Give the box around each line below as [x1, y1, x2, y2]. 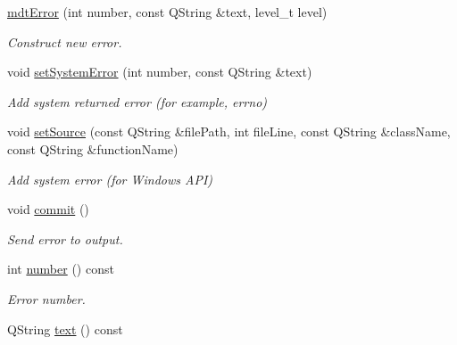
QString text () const [7, 319, 123, 338]
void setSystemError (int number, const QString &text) [7, 62, 312, 81]
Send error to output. [7, 229, 123, 248]
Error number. [7, 289, 86, 308]
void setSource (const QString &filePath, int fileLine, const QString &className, [7, 122, 451, 141]
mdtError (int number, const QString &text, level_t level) [7, 3, 328, 21]
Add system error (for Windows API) [7, 169, 213, 188]
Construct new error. [7, 32, 122, 51]
